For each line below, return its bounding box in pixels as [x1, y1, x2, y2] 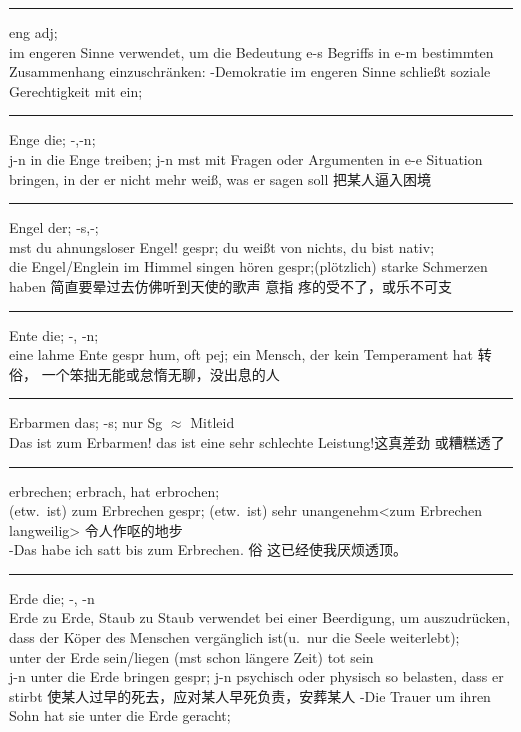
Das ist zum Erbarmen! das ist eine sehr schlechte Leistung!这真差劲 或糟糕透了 [9, 431, 505, 452]
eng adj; [9, 22, 58, 42]
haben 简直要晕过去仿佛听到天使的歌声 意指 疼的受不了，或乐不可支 [9, 275, 452, 296]
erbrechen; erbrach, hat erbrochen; [9, 480, 220, 501]
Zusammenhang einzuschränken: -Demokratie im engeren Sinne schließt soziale [9, 61, 491, 82]
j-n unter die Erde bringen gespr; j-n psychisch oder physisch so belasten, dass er [9, 666, 504, 687]
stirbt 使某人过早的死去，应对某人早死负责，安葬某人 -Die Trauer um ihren [9, 685, 491, 706]
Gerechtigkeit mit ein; [9, 80, 143, 101]
